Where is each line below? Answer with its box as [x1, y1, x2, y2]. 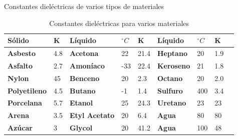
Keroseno [157, 60, 190, 70]
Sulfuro [157, 85, 183, 95]
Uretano [157, 97, 186, 108]
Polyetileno [8, 85, 47, 95]
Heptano [157, 48, 187, 58]
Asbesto [8, 48, 36, 58]
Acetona [69, 48, 99, 58]
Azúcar [8, 122, 33, 133]
